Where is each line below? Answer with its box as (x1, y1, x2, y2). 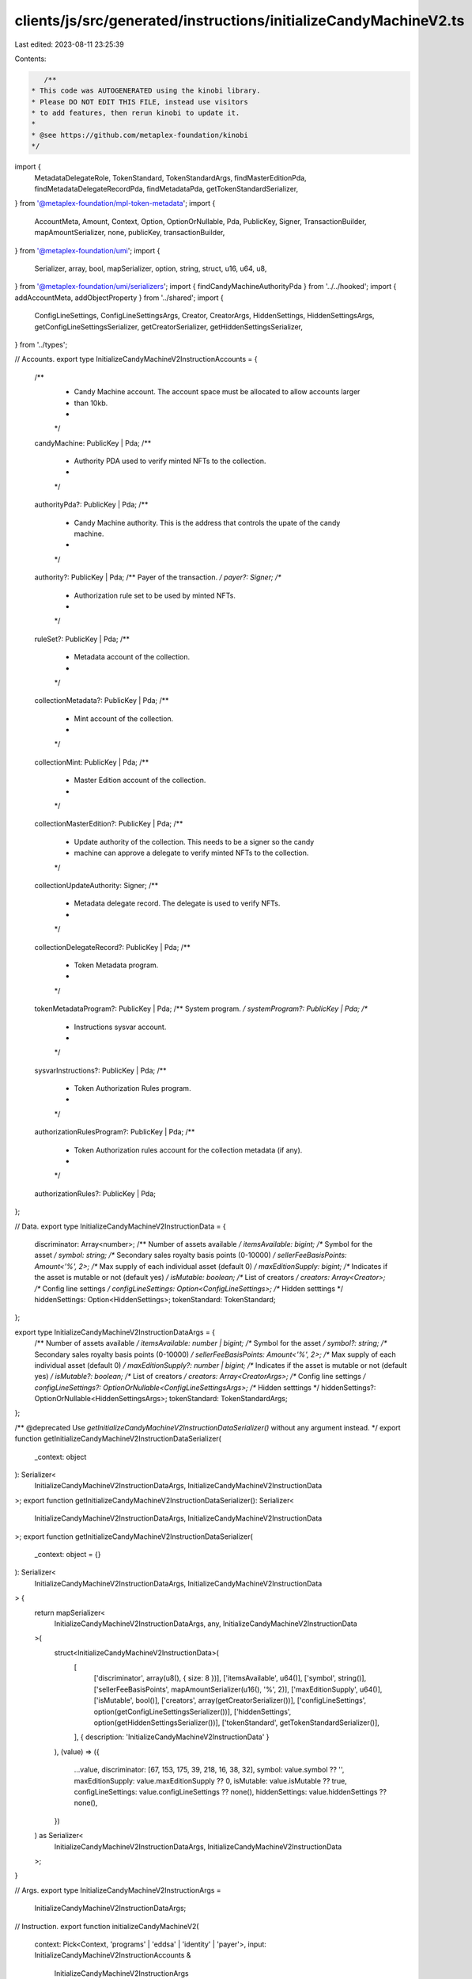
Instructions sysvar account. (74, 1022, 167, 1031)
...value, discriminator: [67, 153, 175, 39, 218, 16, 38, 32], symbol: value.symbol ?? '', (74, 1765, 345, 1775)
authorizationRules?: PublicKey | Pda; (34, 1188, 157, 1198)
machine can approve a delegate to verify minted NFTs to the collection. (74, 848, 309, 858)
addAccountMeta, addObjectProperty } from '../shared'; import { (14, 293, 225, 302)
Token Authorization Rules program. (74, 1084, 191, 1093)
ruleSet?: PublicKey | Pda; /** (34, 634, 130, 644)
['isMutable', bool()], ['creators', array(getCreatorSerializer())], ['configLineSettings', (93, 1696, 367, 1705)
